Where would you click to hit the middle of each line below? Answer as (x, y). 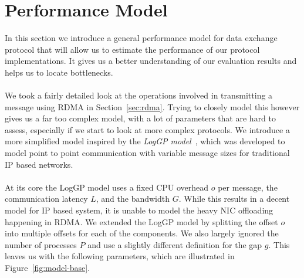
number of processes (41, 244)
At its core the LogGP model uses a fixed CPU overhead (107, 187)
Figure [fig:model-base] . (48, 267)
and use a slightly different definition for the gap (175, 244)
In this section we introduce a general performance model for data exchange (141, 38)
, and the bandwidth (133, 199)
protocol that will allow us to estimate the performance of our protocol (132, 49)
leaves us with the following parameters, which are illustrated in (120, 256)
